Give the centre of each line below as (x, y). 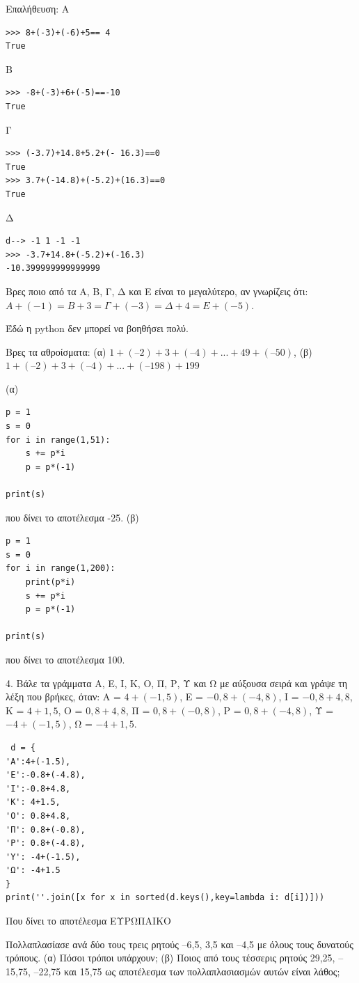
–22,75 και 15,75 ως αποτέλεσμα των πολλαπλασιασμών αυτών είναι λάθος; (187, 971)
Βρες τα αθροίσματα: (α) (56, 351)
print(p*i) (50, 582)
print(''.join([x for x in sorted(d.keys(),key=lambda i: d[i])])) (165, 898)
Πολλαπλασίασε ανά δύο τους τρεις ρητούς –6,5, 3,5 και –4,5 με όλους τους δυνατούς (179, 944)
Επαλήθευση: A (38, 8)
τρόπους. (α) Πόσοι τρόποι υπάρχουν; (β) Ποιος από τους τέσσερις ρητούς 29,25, (170, 958)
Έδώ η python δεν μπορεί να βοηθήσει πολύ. (97, 328)
